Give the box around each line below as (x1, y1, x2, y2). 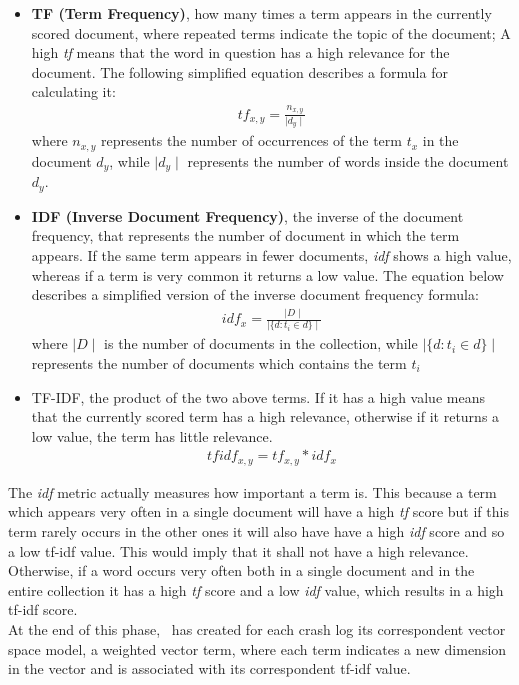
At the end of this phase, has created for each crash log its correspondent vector (8, 619, 506, 640)
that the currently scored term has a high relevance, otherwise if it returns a (31, 406, 500, 427)
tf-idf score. (8, 599, 78, 620)
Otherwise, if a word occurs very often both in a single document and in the (8, 560, 475, 581)
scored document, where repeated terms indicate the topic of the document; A (31, 22, 511, 43)
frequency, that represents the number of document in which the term (31, 225, 460, 246)
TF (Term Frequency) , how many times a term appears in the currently (31, 3, 492, 23)
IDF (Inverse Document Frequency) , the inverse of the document (31, 205, 464, 226)
